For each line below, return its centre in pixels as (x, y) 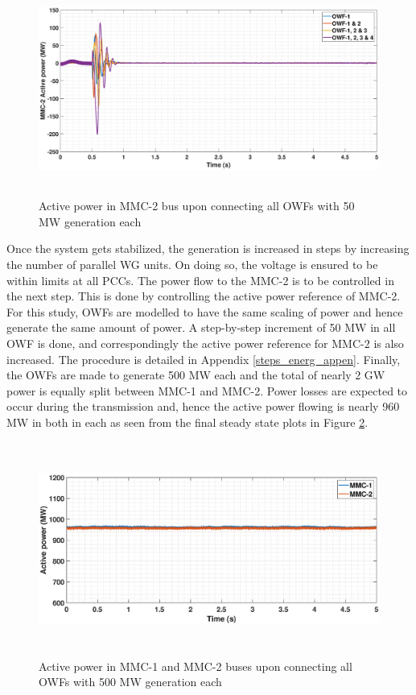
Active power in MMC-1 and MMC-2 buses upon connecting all (196, 666)
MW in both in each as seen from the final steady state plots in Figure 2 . (187, 422)
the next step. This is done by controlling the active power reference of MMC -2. (204, 296)
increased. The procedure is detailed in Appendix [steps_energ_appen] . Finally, (204, 359)
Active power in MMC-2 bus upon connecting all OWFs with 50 (197, 206)
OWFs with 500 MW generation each (130, 682)
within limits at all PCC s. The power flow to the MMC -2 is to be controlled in (200, 280)
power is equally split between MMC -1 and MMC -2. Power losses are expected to (207, 390)
